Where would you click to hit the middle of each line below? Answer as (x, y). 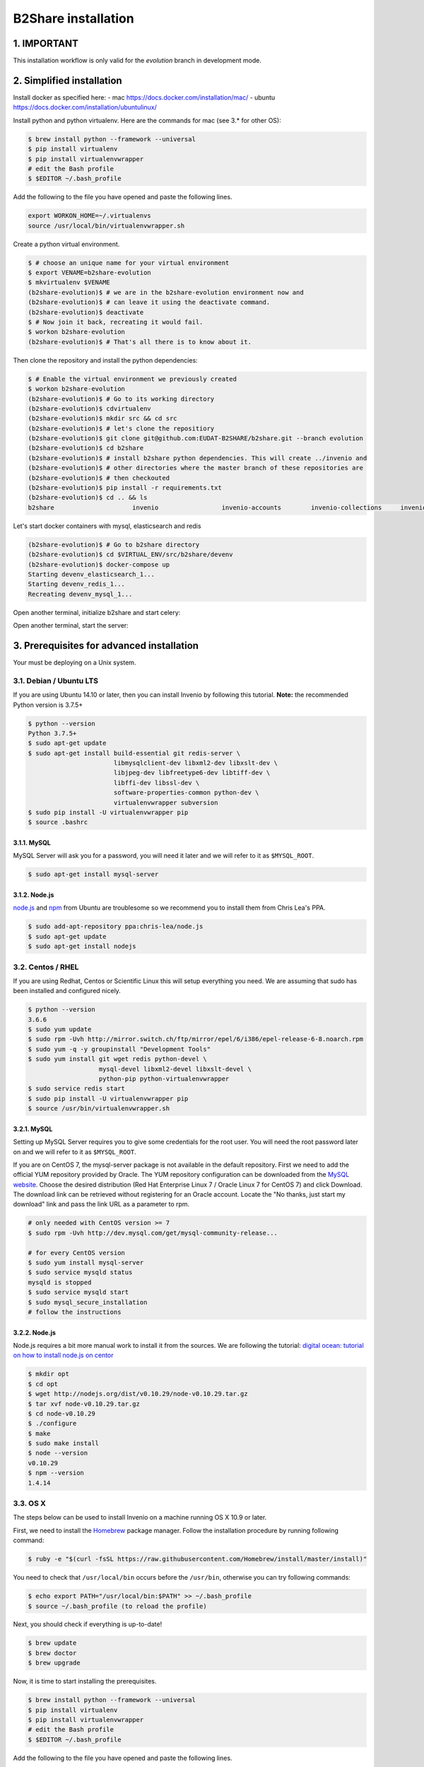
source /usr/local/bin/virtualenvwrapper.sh (106, 225)
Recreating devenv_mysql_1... (80, 594)
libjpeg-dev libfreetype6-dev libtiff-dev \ (192, 773)
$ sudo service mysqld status (80, 1273)
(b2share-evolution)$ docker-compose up (99, 564)
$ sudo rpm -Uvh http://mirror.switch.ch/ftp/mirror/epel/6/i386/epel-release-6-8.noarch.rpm (196, 1039)
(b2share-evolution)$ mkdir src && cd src (102, 418)
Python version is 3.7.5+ (48, 705)
